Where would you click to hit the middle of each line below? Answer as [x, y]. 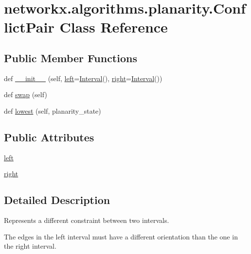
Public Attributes [49, 137]
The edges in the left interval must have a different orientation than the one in [121, 236]
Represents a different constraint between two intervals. [87, 220]
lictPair [29, 27]
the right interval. [30, 246]
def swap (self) [26, 94]
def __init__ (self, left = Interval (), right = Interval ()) [83, 78]
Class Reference [114, 27]
